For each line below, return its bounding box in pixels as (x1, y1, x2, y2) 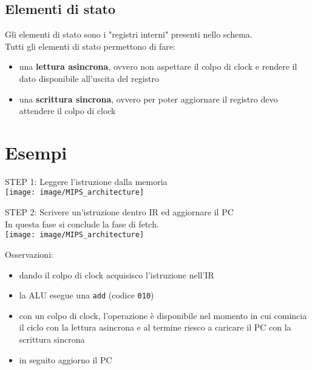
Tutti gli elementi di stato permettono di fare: (5, 39, 175, 52)
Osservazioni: (5, 247, 53, 260)
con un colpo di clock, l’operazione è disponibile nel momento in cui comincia (19, 309, 307, 321)
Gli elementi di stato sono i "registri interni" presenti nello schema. (5, 28, 253, 41)
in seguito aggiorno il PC (19, 353, 112, 366)
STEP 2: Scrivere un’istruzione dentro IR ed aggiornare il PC (5, 206, 234, 218)
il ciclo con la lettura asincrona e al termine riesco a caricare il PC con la (19, 321, 291, 334)
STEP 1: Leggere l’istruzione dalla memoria (5, 175, 168, 187)
